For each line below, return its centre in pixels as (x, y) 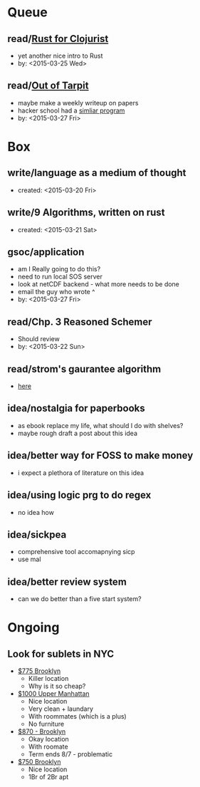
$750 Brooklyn (39, 762)
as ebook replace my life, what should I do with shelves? (100, 425)
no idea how (36, 512)
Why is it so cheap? (57, 686)
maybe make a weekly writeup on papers (78, 103)
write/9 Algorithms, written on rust (86, 213)
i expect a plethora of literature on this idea (81, 473)
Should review (39, 339)
